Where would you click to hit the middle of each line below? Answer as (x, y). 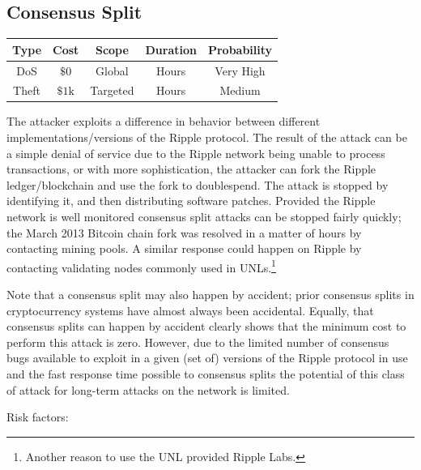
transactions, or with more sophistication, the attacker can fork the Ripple (191, 169)
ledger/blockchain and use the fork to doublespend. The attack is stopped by (198, 184)
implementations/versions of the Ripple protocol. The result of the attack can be (207, 137)
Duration (171, 49)
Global (112, 70)
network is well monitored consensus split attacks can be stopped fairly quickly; (204, 217)
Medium (240, 90)
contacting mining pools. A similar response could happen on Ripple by (184, 248)
